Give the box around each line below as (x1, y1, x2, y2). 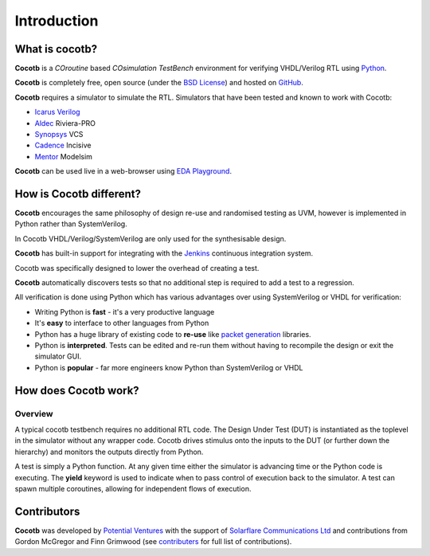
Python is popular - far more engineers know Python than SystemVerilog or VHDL (34, 362, 303, 372)
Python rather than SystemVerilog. (14, 219, 127, 229)
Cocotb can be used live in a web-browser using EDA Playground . (14, 166, 233, 176)
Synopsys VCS (34, 130, 84, 139)
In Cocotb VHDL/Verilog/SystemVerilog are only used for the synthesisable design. (14, 233, 287, 243)
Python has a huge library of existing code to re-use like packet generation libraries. (34, 329, 311, 339)
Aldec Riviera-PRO (34, 118, 96, 127)
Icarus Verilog (34, 108, 80, 117)
